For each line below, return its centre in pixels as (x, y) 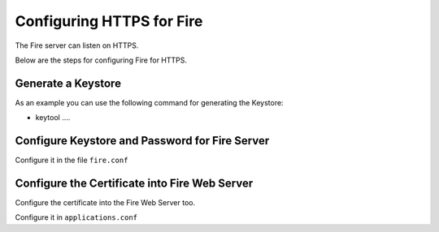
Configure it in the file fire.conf (72, 160)
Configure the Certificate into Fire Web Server (134, 183)
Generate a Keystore (68, 83)
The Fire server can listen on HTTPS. (77, 45)
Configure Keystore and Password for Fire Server (142, 141)
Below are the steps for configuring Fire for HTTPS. (101, 60)
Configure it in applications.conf (76, 217)
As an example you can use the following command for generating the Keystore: (149, 102)
